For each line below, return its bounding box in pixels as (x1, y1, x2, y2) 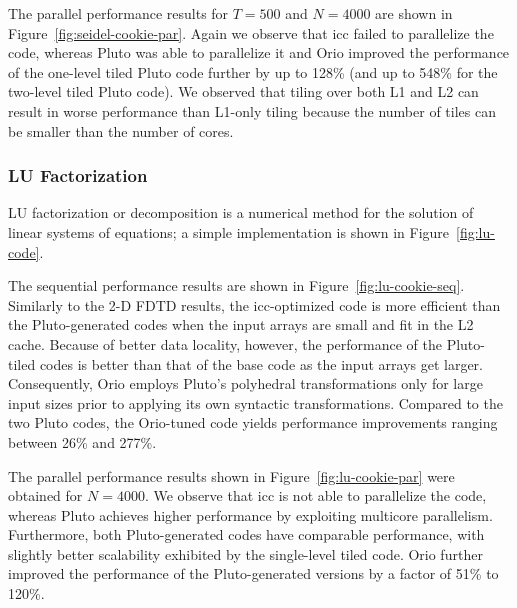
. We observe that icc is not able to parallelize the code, (144, 485, 487, 506)
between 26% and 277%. (8, 431, 157, 452)
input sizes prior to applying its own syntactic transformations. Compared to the (8, 392, 503, 413)
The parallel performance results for (8, 3, 229, 23)
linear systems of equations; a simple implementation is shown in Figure (8, 221, 450, 242)
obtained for (8, 485, 83, 506)
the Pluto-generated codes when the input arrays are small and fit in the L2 (8, 314, 474, 335)
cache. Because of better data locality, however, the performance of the (8, 333, 442, 354)
